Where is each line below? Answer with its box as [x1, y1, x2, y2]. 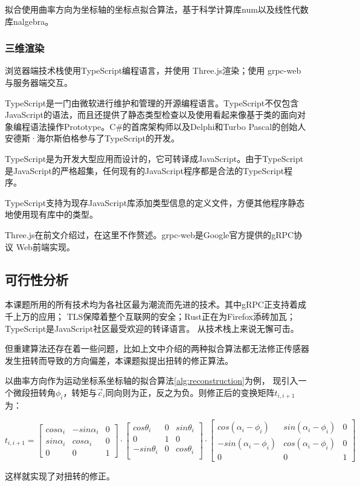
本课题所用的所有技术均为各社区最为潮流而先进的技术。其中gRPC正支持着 [5, 298, 298, 311]
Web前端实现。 [16, 240, 75, 253]
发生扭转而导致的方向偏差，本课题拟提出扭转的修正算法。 [5, 354, 233, 366]
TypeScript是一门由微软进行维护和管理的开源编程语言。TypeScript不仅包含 [5, 96, 299, 109]
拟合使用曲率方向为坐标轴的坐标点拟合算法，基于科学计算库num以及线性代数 [5, 3, 309, 15]
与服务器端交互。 [5, 76, 72, 88]
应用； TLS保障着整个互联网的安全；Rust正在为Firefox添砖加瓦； [38, 309, 295, 322]
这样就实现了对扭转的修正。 [5, 470, 115, 482]
